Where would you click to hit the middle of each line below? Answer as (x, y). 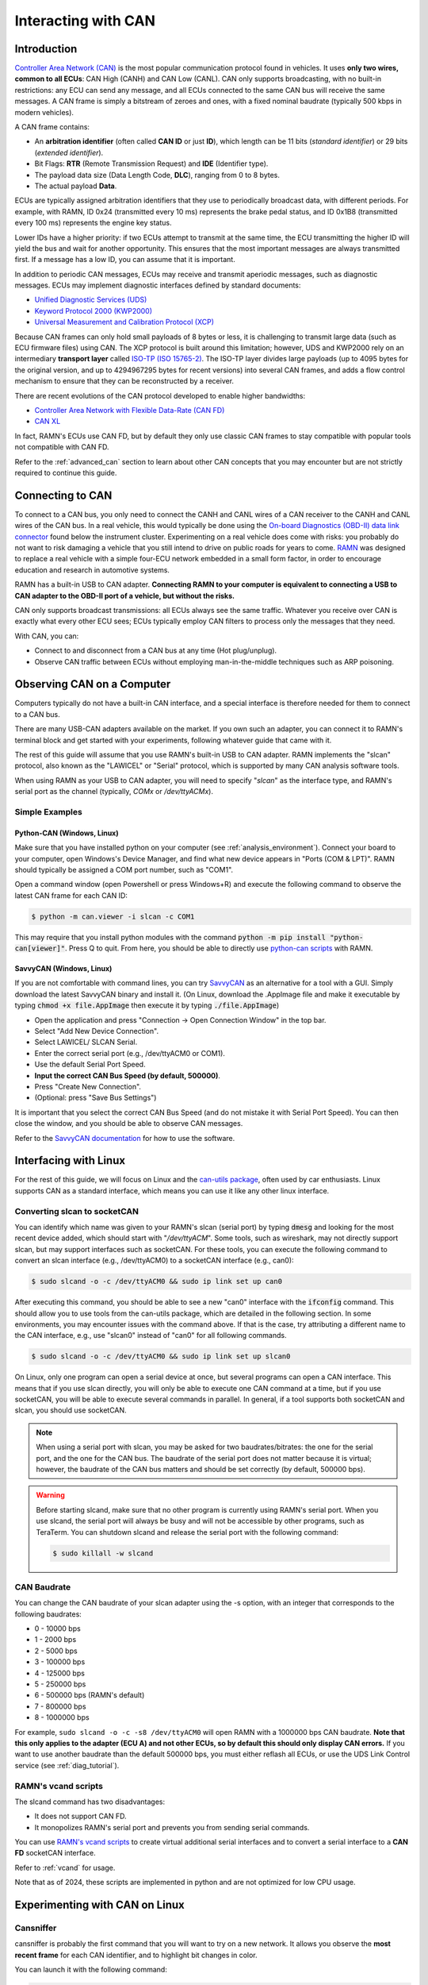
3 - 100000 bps (60, 1662)
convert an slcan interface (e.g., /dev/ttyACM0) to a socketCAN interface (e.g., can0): (154, 1260)
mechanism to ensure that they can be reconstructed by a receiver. (124, 381)
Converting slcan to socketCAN (76, 1211)
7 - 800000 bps (60, 1706)
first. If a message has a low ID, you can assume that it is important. (125, 260)
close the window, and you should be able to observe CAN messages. (129, 1124)
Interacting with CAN (85, 21)
